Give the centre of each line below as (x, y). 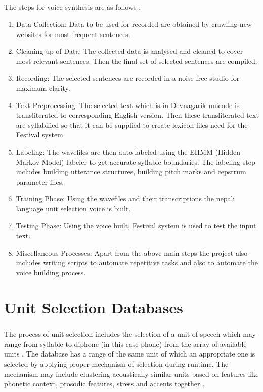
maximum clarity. (43, 87)
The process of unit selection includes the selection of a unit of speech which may (130, 334)
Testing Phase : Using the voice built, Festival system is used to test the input (136, 225)
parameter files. (40, 181)
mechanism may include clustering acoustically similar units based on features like (131, 373)
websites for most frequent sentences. (73, 34)
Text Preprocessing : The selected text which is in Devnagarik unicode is (128, 105)
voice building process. (51, 272)
